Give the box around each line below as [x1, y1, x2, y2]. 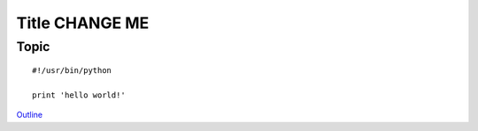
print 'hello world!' [32, 90, 126, 100]
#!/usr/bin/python [32, 66, 112, 76]
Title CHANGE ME [16, 13, 150, 33]
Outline [16, 110, 43, 120]
